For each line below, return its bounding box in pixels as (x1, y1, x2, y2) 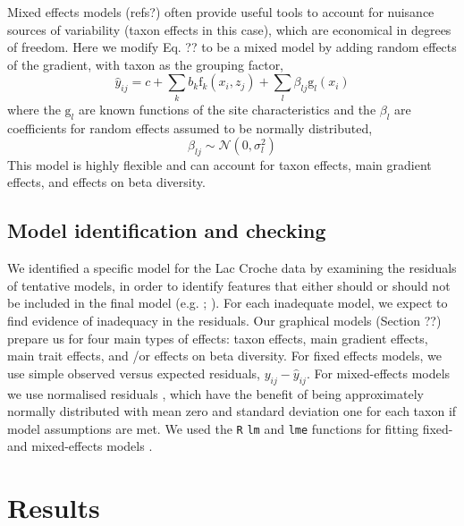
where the (7, 99, 61, 118)
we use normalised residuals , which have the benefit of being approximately (7, 384, 424, 403)
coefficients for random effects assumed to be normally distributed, (7, 118, 373, 137)
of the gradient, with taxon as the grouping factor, (7, 55, 284, 73)
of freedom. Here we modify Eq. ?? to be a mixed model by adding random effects (7, 38, 457, 56)
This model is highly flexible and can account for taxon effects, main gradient (7, 155, 432, 174)
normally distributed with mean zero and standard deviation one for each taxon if (7, 402, 457, 420)
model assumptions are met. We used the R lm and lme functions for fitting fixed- (7, 419, 453, 437)
